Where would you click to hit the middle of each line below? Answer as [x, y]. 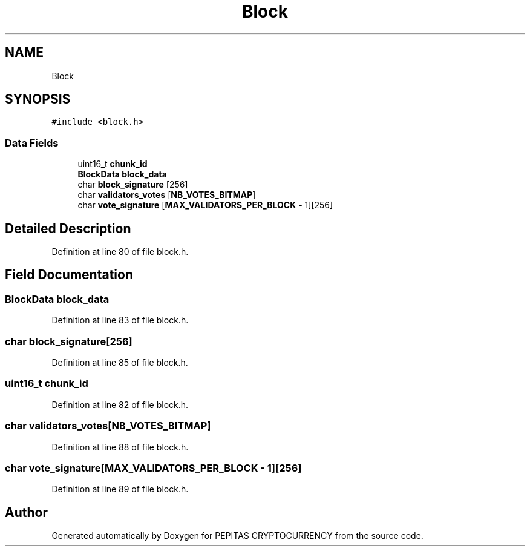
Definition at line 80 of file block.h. [120, 252]
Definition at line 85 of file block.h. [120, 362]
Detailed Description [68, 228]
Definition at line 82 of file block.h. [120, 404]
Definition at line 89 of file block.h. [120, 489]
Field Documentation [69, 275]
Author [26, 512]
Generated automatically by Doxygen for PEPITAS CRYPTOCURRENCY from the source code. [237, 536]
